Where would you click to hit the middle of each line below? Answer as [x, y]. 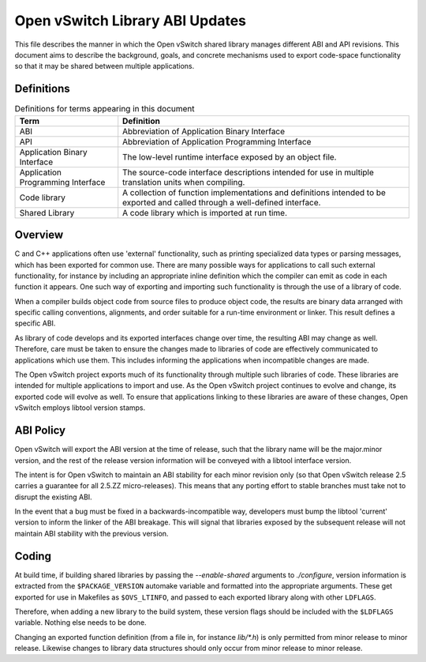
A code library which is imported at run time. [205, 213]
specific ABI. [35, 323]
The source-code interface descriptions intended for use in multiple [248, 172]
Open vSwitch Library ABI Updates [130, 21]
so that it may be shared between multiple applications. [105, 66]
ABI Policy [40, 431]
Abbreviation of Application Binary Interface [204, 131]
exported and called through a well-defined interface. [222, 202]
